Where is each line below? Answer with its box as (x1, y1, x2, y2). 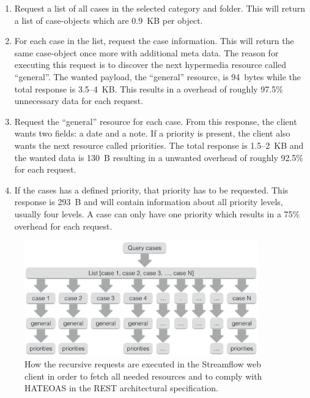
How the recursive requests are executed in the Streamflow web (24, 358, 261, 370)
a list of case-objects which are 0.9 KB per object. (14, 13, 203, 26)
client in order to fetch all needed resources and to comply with (24, 369, 262, 382)
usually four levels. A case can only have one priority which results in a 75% (14, 207, 300, 220)
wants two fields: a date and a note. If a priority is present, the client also (14, 127, 290, 140)
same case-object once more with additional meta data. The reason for (14, 46, 279, 59)
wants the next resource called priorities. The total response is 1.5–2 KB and (14, 138, 304, 151)
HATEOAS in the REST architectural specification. (24, 381, 218, 394)
